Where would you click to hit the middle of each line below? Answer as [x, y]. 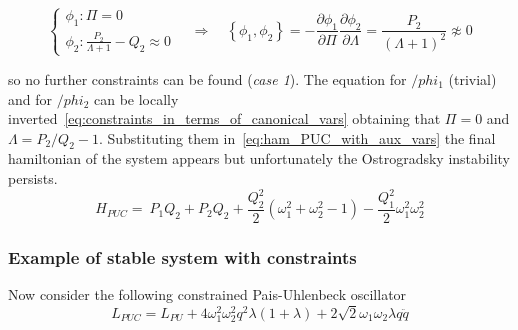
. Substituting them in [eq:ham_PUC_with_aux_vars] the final [297, 137]
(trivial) [472, 78]
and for [30, 98]
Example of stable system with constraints [182, 256]
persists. [33, 178]
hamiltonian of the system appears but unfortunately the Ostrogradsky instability [259, 158]
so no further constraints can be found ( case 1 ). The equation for [207, 78]
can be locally [136, 98]
